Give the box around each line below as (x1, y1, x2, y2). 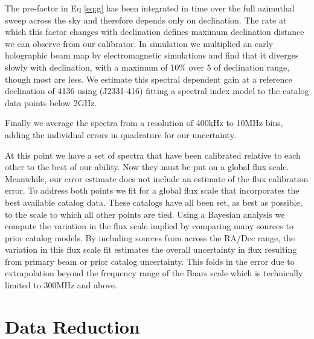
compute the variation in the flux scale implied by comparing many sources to (5, 220, 293, 232)
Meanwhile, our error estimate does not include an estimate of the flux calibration (5, 172, 309, 185)
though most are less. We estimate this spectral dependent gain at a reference (5, 72, 292, 85)
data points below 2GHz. (5, 96, 97, 109)
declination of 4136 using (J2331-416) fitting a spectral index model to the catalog (5, 84, 309, 97)
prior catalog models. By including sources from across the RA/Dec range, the (5, 231, 295, 244)
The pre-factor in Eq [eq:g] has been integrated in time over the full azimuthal (5, 2, 295, 14)
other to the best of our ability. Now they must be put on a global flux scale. (5, 160, 289, 173)
